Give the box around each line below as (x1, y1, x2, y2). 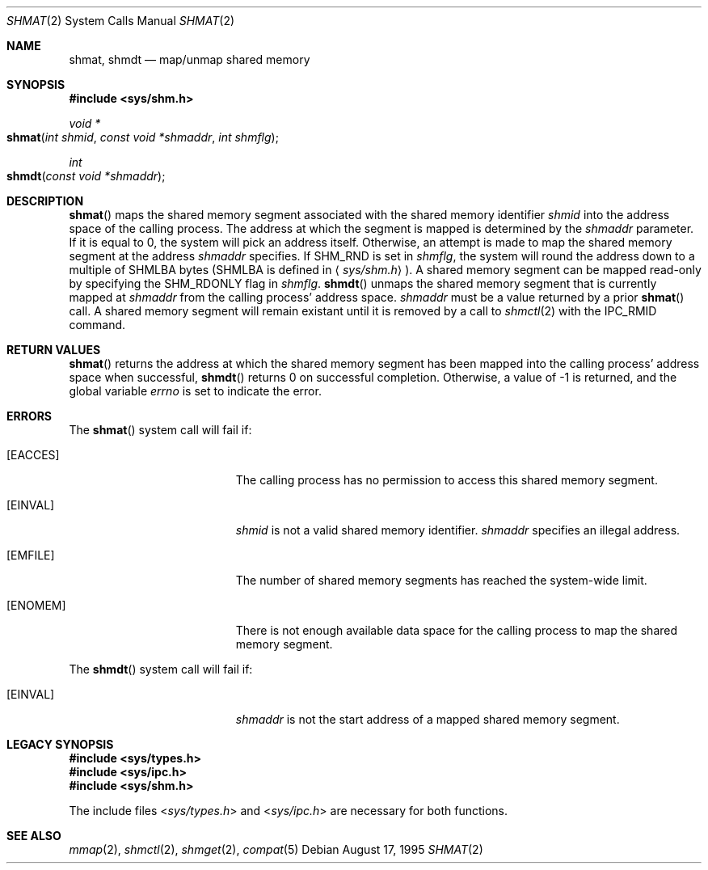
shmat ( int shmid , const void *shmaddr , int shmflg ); (6, 130, 279, 144)
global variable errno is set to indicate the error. (69, 384, 322, 398)
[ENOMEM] (6, 598, 66, 612)
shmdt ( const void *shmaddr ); (6, 169, 166, 183)
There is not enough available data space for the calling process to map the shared (235, 623, 678, 637)
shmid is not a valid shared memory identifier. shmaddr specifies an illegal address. (235, 523, 681, 537)
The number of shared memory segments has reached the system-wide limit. (235, 573, 647, 587)
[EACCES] (6, 448, 60, 462)
